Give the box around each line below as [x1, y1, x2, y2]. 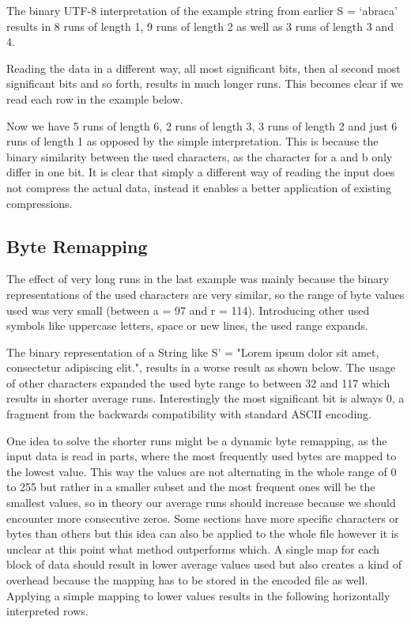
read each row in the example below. [6, 90, 183, 107]
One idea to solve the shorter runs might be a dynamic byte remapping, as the [6, 432, 387, 448]
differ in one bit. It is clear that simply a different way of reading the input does [6, 164, 395, 180]
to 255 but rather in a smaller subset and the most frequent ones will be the [6, 478, 375, 495]
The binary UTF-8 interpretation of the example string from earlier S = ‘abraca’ [6, 2, 398, 18]
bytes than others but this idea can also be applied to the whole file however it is [6, 525, 399, 542]
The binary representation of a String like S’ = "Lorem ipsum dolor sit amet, [6, 343, 379, 360]
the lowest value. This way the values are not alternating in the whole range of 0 [6, 463, 397, 479]
